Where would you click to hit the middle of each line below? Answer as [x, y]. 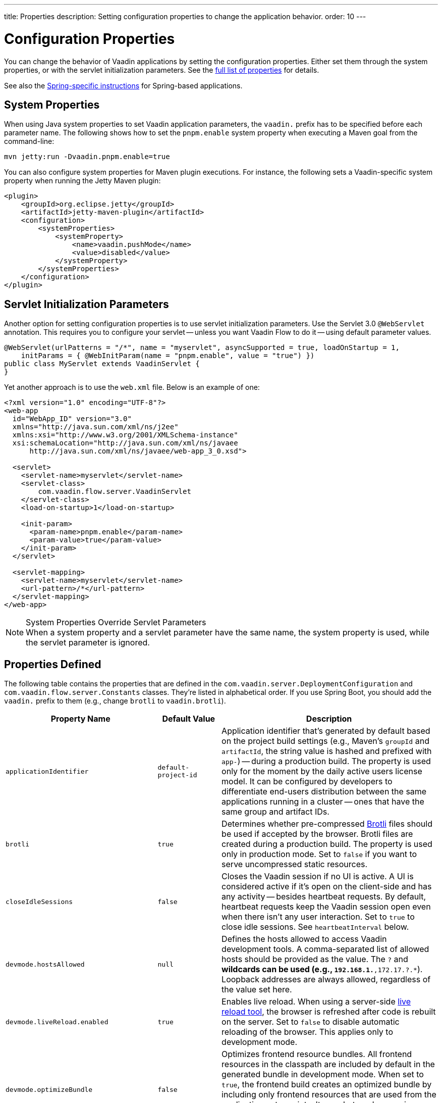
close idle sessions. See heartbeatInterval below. [315, 927]
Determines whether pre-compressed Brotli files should [327, 824]
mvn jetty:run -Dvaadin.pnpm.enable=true [87, 157]
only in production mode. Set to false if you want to [319, 854]
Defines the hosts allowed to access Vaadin [304, 939]
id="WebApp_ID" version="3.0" [72, 419]
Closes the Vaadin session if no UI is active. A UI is [318, 876]
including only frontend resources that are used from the [329, 1095]
